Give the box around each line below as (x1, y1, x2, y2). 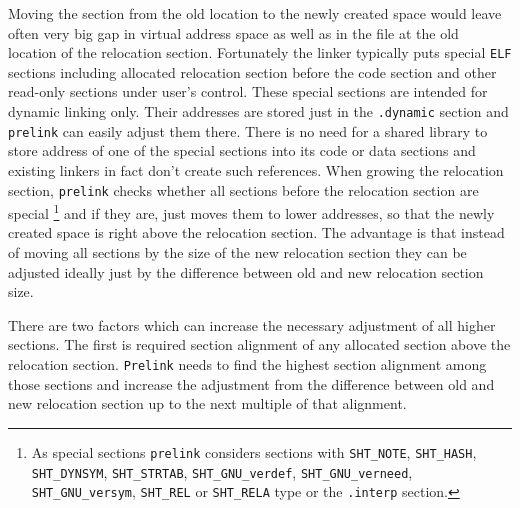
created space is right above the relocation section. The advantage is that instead (8, 222, 505, 243)
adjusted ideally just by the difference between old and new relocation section (8, 261, 484, 282)
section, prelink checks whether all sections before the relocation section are (8, 179, 479, 200)
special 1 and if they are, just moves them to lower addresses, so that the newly (8, 200, 495, 223)
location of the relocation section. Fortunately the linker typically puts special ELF (8, 42, 512, 63)
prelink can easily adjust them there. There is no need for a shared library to (8, 120, 488, 141)
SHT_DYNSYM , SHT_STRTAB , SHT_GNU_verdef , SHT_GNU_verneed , (31, 461, 413, 482)
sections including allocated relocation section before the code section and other (8, 61, 497, 82)
